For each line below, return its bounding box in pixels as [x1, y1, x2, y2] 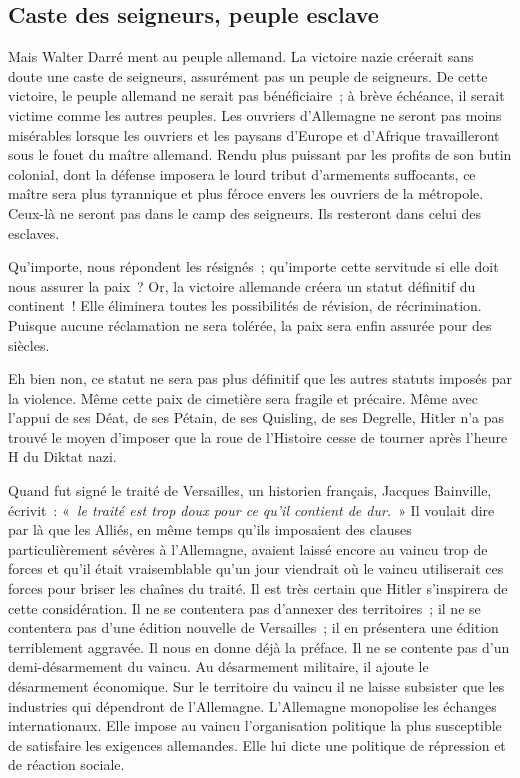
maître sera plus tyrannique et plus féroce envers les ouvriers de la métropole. [8, 183, 484, 204]
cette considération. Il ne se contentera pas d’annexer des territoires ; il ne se [8, 597, 481, 618]
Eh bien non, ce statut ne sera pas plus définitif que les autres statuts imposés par [8, 368, 512, 389]
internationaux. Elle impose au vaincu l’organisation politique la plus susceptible [8, 715, 502, 736]
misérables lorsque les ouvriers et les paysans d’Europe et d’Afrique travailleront [8, 124, 500, 145]
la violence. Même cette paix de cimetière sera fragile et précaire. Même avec [8, 387, 478, 408]
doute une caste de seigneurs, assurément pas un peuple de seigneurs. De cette [8, 65, 488, 86]
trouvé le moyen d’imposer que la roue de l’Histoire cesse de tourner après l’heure [8, 426, 508, 447]
